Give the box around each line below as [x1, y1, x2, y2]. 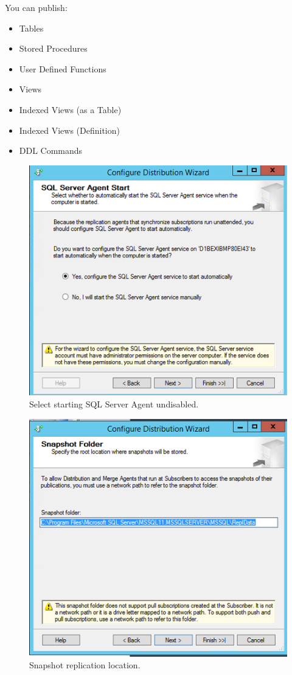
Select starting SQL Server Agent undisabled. [29, 397, 199, 410]
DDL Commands [19, 144, 83, 157]
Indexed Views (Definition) [19, 123, 120, 136]
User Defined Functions [19, 62, 106, 75]
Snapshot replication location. [29, 659, 141, 671]
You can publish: [5, 1, 68, 13]
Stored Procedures [19, 42, 88, 55]
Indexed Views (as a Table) [19, 103, 122, 116]
